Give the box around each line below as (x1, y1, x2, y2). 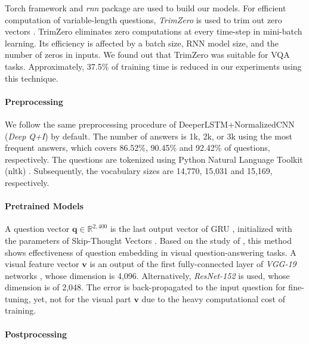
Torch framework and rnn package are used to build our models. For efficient (5, 2, 286, 14)
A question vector (5, 222, 70, 235)
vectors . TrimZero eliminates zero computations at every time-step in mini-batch (5, 25, 302, 38)
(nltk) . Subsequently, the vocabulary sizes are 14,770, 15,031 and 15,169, (5, 165, 273, 177)
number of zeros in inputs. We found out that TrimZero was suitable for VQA (5, 48, 290, 61)
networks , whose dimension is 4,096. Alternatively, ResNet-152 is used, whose (5, 269, 290, 281)
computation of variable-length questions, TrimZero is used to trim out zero (5, 13, 282, 26)
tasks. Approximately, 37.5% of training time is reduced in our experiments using (5, 60, 302, 72)
